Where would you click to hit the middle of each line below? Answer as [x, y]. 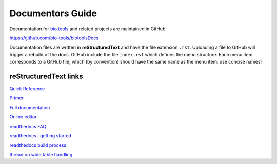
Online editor [23, 117]
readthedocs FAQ [28, 126]
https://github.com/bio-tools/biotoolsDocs [54, 38]
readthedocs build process [38, 145]
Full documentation [30, 107]
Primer [17, 98]
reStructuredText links [46, 76]
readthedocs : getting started [40, 135]
